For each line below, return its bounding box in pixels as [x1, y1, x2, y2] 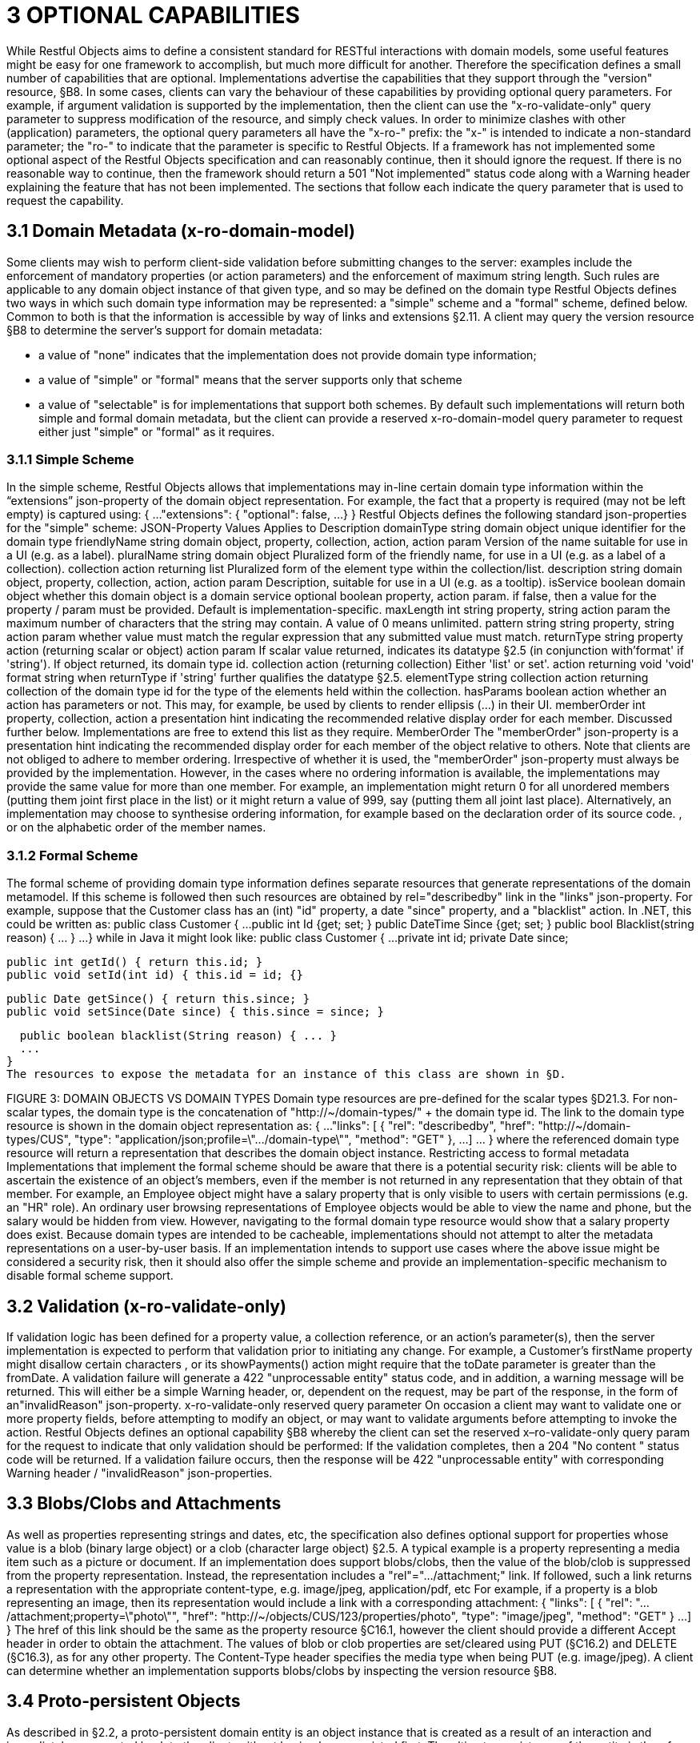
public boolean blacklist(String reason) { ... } [19, 1029, 338, 1043]
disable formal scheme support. [6, 1268, 174, 1283]
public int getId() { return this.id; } [6, 956, 263, 969]
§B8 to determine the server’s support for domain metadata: [6, 323, 322, 337]
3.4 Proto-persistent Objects [6, 1691, 241, 1712]
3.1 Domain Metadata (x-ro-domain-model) [6, 221, 355, 242]
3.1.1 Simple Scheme [6, 451, 134, 467]
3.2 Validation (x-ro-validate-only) [6, 1296, 286, 1316]
